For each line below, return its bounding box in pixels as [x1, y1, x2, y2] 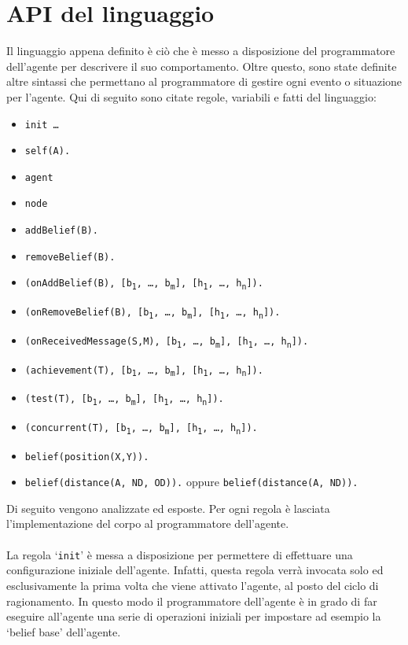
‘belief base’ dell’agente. [6, 623, 121, 639]
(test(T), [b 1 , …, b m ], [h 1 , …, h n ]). [24, 393, 224, 407]
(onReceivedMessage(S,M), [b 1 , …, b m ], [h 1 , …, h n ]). [24, 335, 309, 349]
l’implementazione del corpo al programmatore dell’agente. [6, 515, 289, 532]
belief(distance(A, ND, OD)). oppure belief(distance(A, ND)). [24, 474, 358, 490]
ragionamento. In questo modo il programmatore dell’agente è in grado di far [6, 592, 377, 609]
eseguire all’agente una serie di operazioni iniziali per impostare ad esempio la [6, 608, 381, 625]
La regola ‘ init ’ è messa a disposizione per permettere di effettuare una [6, 546, 353, 562]
